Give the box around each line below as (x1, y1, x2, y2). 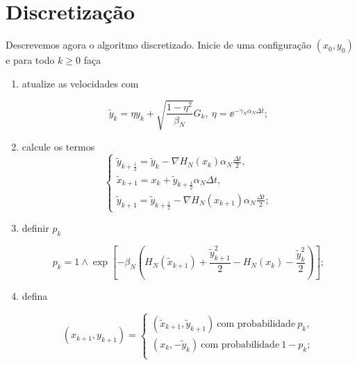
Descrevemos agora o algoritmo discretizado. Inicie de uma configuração (6, 37, 312, 52)
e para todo (6, 53, 55, 67)
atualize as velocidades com (22, 76, 139, 90)
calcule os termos (22, 139, 95, 153)
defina (22, 289, 48, 303)
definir (22, 221, 49, 235)
